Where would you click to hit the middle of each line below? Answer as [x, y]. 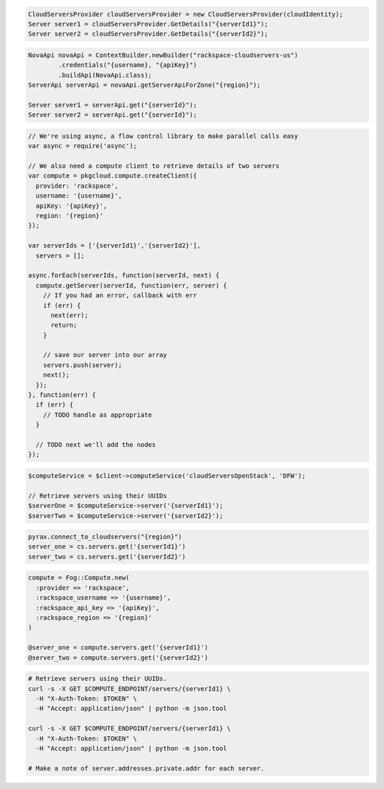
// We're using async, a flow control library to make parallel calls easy [163, 136]
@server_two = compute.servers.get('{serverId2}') [118, 657]
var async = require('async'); [83, 146]
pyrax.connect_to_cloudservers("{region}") [105, 537]
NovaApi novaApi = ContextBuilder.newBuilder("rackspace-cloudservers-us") [163, 55]
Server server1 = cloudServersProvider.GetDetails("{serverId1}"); [148, 24]
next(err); [70, 315]
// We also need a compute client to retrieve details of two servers [154, 166]
